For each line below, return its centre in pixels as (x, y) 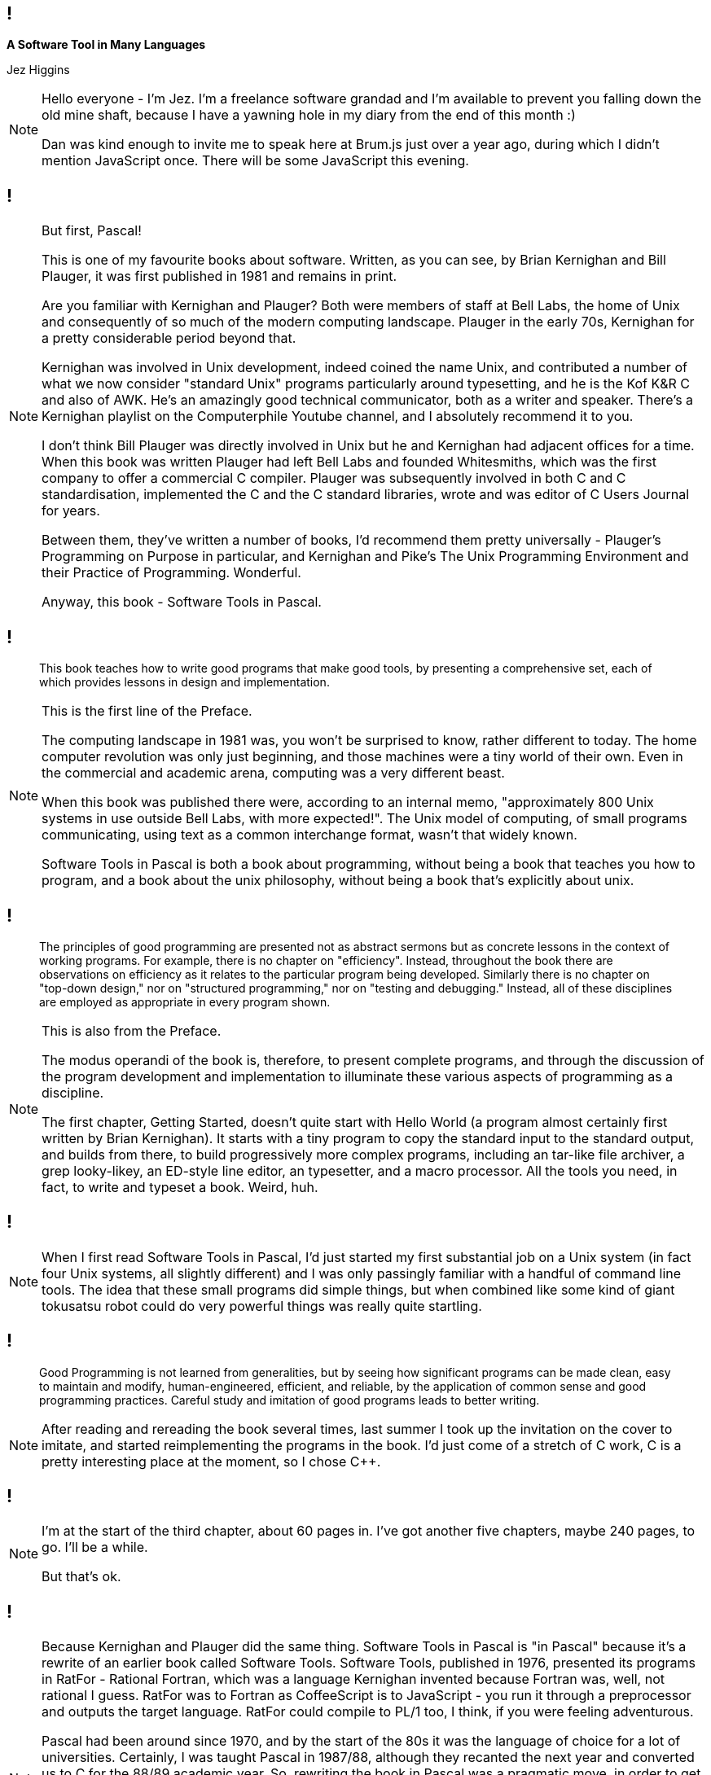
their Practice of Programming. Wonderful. (171, 573)
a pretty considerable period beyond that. (169, 338)
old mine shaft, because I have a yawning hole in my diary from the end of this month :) (309, 115)
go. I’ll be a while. (95, 1547)
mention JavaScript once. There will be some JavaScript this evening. (255, 161)
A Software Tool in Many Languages (106, 45)
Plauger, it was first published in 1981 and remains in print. (219, 276)
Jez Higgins (38, 70)
